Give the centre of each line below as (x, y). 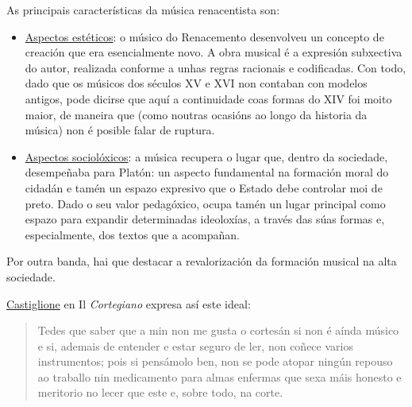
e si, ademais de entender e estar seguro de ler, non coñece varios (195, 345)
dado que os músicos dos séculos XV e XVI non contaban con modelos (196, 83)
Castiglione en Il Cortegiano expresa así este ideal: (129, 303)
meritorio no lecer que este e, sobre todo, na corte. (160, 392)
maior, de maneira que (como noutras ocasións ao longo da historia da (196, 114)
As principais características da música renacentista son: (143, 10)
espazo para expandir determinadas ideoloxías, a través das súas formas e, (205, 219)
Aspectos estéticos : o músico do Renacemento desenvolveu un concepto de (204, 36)
